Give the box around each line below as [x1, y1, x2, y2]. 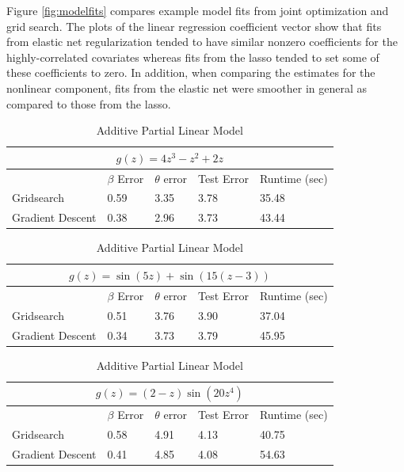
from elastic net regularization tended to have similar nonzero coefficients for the [6, 33, 398, 50]
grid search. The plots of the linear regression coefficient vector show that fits [6, 17, 382, 34]
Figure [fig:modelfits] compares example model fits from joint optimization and [6, 2, 389, 18]
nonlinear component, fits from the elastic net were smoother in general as [6, 79, 368, 96]
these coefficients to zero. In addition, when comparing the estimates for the [6, 64, 375, 81]
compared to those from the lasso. [6, 95, 171, 112]
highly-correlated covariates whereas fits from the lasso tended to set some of [6, 48, 379, 65]
